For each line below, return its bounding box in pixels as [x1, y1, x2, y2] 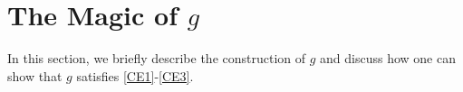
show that [7, 66, 63, 85]
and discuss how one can [320, 49, 456, 68]
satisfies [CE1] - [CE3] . [76, 66, 194, 85]
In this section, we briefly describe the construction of [7, 49, 306, 68]
